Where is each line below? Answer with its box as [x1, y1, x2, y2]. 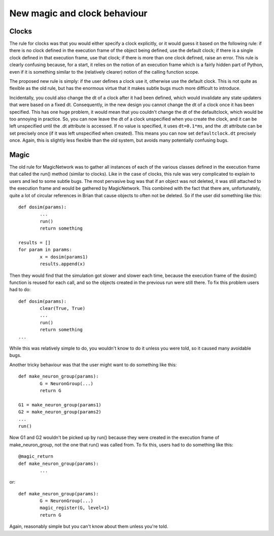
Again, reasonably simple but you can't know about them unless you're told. [9, 523, 168, 529]
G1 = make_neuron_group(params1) [18, 402, 101, 407]
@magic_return [18, 454, 53, 459]
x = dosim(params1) [40, 254, 88, 260]
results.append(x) [40, 261, 86, 267]
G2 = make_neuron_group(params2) [18, 409, 101, 415]
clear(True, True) [40, 305, 86, 311]
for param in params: [18, 247, 72, 253]
